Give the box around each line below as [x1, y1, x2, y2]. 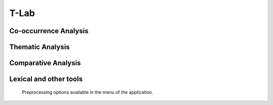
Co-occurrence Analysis [9, 27, 88, 35]
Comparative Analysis [9, 59, 81, 67]
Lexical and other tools [9, 75, 83, 83]
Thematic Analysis [9, 43, 70, 51]
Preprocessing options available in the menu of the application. [22, 89, 154, 95]
